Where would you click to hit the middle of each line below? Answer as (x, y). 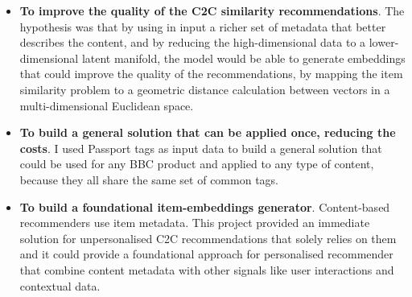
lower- (384, 42)
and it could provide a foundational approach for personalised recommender (206, 254)
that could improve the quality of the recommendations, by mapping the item (211, 74)
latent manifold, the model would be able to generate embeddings (243, 58)
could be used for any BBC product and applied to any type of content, (197, 164)
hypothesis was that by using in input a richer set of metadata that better (203, 26)
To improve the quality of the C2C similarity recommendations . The (212, 10)
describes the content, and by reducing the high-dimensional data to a (193, 42)
